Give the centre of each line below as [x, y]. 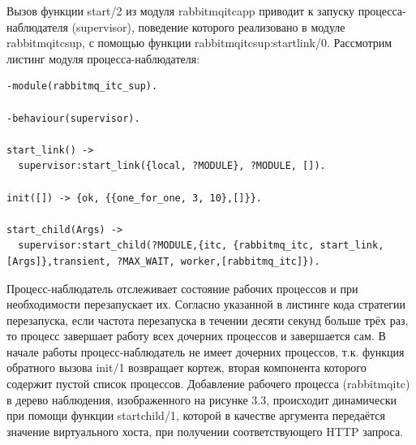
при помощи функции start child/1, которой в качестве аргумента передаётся [196, 415]
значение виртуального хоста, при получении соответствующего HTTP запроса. [205, 431]
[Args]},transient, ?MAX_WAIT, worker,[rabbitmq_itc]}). [163, 261]
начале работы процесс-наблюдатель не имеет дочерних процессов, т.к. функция [206, 351]
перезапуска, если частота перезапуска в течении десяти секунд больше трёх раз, [208, 320]
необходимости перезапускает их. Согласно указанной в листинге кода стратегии [206, 304]
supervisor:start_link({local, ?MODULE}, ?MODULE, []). [172, 166]
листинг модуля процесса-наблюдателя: [103, 58]
